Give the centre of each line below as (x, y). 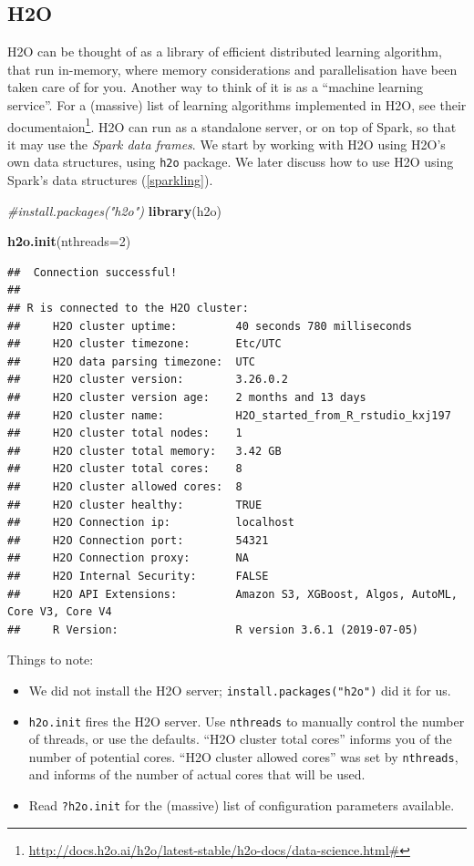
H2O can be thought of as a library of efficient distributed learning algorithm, (225, 52)
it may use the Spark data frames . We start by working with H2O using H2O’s (227, 144)
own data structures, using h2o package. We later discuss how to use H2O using (231, 162)
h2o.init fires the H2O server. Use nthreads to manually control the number (247, 721)
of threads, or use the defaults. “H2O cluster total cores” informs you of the (240, 739)
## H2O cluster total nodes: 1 (125, 433)
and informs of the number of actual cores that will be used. (197, 774)
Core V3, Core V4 (60, 612)
